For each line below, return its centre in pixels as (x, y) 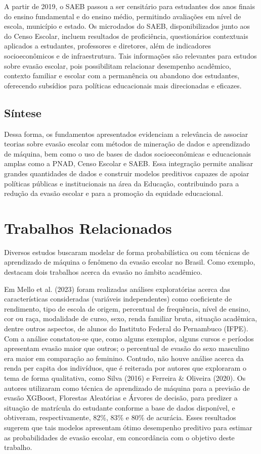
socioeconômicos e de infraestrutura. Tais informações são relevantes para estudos (130, 55)
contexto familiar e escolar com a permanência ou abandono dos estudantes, (122, 75)
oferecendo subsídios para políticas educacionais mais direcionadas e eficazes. (123, 85)
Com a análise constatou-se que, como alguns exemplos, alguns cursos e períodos (129, 338)
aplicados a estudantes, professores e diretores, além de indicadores (108, 46)
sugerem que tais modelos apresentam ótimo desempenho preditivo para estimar (128, 427)
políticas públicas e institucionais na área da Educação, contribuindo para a (122, 183)
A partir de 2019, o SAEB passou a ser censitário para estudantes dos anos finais (129, 6)
